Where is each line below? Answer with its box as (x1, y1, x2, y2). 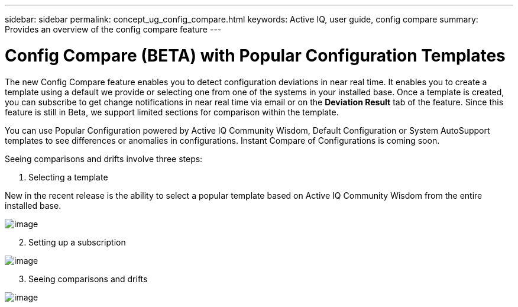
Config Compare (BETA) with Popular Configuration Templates (5, 45, 506, 66)
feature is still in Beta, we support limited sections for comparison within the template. (5, 106, 339, 117)
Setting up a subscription (28, 237, 126, 247)
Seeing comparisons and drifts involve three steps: (5, 153, 203, 164)
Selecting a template (28, 172, 108, 182)
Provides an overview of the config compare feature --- (5, 24, 222, 34)
